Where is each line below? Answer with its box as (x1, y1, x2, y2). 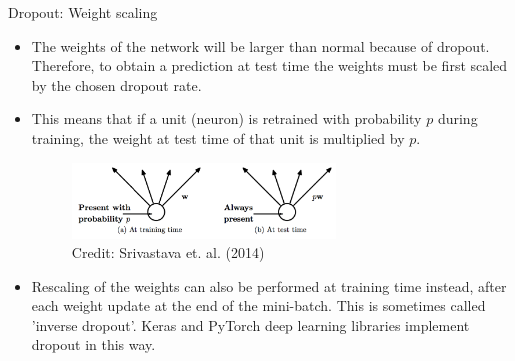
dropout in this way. (31, 334, 156, 355)
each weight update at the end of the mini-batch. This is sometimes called (31, 295, 486, 316)
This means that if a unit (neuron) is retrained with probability (31, 108, 422, 129)
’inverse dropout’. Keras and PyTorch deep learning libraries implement (31, 314, 470, 335)
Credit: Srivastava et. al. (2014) (71, 242, 265, 263)
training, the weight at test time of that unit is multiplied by (31, 127, 405, 148)
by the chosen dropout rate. (31, 74, 202, 95)
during (437, 108, 478, 129)
